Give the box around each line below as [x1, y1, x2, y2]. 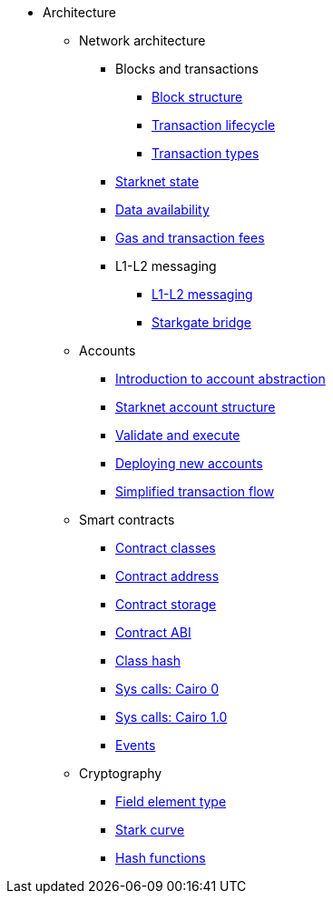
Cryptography [79, 766, 162, 781]
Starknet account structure [115, 399, 276, 415]
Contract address [115, 568, 220, 584]
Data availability [115, 202, 210, 217]
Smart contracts [79, 512, 175, 527]
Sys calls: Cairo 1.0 [115, 709, 228, 725]
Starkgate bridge [152, 315, 252, 330]
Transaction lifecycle [152, 117, 276, 133]
